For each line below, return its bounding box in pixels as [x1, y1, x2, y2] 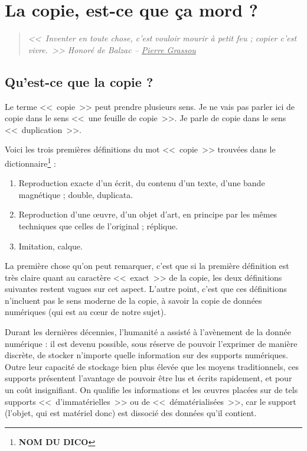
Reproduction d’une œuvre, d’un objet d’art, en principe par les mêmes [18, 208, 277, 220]
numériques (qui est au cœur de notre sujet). [5, 306, 166, 318]
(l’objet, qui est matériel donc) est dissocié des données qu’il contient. [5, 407, 257, 419]
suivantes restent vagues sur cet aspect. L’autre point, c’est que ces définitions [5, 283, 287, 295]
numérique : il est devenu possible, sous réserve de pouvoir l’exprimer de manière [5, 337, 298, 349]
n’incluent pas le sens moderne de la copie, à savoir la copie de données [5, 294, 262, 306]
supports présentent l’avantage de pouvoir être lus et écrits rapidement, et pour [5, 372, 292, 384]
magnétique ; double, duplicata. [18, 188, 133, 200]
